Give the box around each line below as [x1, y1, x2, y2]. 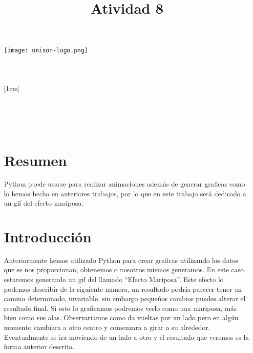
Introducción [4, 226, 92, 246]
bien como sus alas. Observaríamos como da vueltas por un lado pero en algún [4, 312, 239, 323]
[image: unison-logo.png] [4, 47, 88, 54]
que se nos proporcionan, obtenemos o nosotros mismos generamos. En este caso [4, 264, 244, 275]
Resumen [4, 150, 67, 170]
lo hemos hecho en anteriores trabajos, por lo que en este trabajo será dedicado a [4, 188, 247, 198]
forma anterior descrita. [4, 341, 75, 352]
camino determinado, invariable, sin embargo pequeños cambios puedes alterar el [4, 293, 246, 304]
